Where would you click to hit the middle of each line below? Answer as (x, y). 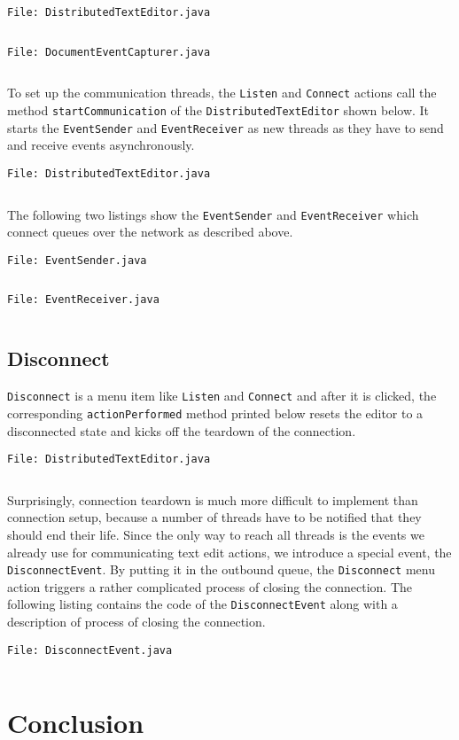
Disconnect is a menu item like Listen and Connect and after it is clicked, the (222, 396)
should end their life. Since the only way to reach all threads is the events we (216, 535)
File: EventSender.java (77, 260)
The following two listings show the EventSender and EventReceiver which (213, 214)
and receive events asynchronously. (101, 145)
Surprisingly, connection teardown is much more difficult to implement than (213, 499)
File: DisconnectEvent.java (90, 650)
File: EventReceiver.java (83, 300)
